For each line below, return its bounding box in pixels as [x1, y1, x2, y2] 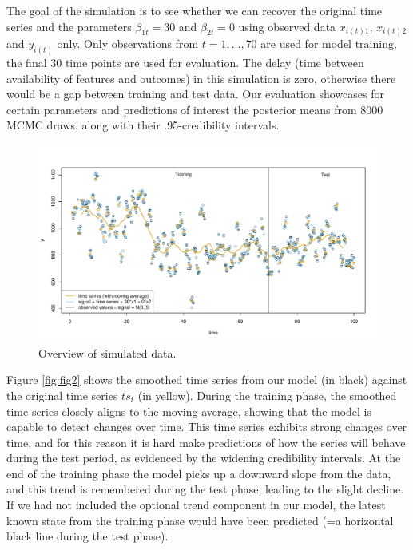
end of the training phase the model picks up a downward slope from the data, [6, 465, 391, 481]
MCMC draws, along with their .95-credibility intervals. [6, 117, 280, 133]
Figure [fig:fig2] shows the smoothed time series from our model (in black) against [6, 371, 407, 388]
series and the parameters [6, 18, 132, 34]
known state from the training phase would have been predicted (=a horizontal [6, 512, 394, 528]
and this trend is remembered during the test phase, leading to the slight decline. [6, 481, 404, 497]
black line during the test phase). [6, 528, 169, 544]
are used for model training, [260, 35, 397, 52]
